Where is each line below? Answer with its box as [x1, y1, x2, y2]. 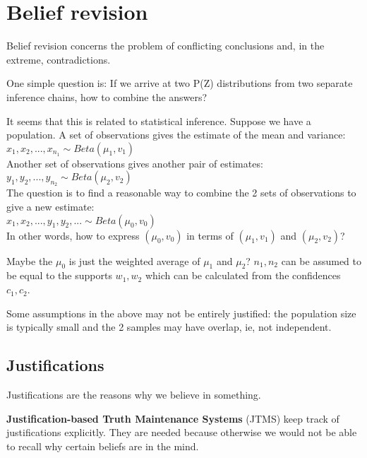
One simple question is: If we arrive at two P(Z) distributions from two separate [6, 76, 353, 90]
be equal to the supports [6, 268, 112, 283]
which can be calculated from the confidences [145, 268, 341, 283]
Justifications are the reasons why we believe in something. [6, 387, 261, 402]
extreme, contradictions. [6, 52, 111, 66]
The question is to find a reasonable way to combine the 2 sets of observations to [6, 185, 356, 200]
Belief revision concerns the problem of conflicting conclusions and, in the [6, 38, 325, 53]
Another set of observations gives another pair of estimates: [6, 155, 263, 170]
